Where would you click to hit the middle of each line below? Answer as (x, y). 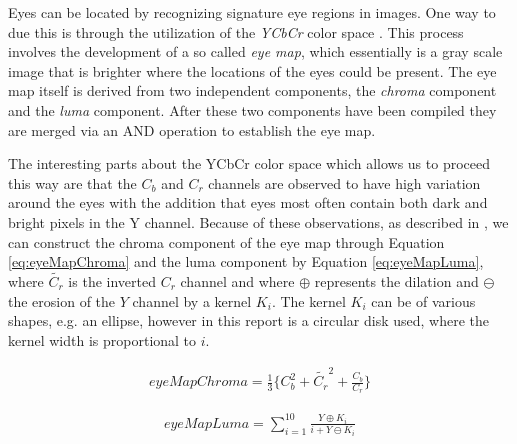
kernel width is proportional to (102, 339)
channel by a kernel (192, 300)
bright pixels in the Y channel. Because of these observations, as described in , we (258, 221)
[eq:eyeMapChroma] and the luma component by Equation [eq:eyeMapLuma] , (246, 261)
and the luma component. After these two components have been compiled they (252, 109)
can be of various (423, 300)
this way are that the (72, 182)
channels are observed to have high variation (344, 182)
